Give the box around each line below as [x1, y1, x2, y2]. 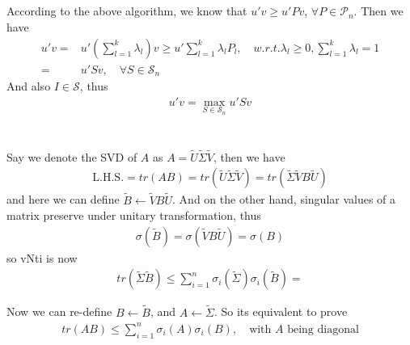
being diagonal [287, 323, 359, 335]
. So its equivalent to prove [213, 303, 348, 320]
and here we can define [6, 191, 120, 208]
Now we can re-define [6, 303, 112, 320]
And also [6, 78, 51, 95]
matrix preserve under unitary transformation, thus [6, 207, 261, 224]
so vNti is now [6, 249, 78, 266]
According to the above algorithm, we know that [6, 2, 247, 19]
